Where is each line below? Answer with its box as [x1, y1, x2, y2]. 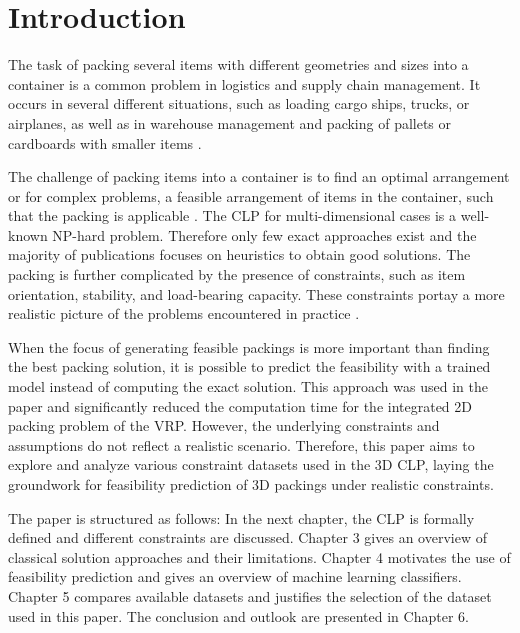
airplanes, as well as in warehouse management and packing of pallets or [8, 112, 452, 133]
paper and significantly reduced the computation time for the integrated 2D [8, 395, 473, 416]
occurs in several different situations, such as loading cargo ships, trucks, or [8, 93, 470, 114]
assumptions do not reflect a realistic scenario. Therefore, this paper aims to [8, 434, 475, 455]
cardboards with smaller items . [8, 132, 202, 153]
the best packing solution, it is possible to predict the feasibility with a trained [8, 356, 491, 377]
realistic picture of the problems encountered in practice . [8, 303, 360, 324]
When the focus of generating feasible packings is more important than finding [8, 336, 490, 357]
